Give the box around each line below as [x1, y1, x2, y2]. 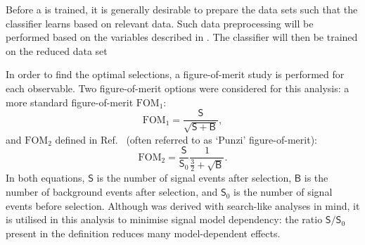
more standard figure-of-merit [6, 94, 134, 109]
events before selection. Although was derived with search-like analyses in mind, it [6, 198, 360, 213]
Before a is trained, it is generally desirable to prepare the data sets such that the [6, 2, 358, 16]
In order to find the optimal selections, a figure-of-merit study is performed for [6, 67, 345, 82]
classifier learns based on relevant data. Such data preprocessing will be [6, 15, 314, 30]
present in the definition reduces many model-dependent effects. [6, 225, 281, 240]
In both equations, [6, 170, 85, 185]
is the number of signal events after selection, [96, 170, 292, 185]
